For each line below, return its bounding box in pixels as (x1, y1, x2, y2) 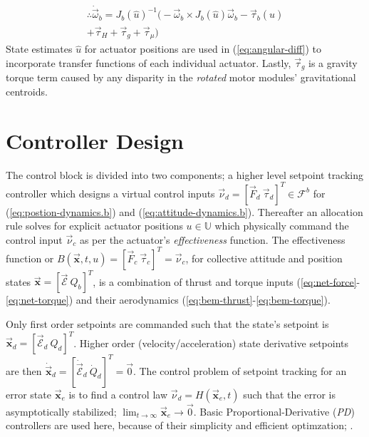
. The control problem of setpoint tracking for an (132, 363, 347, 378)
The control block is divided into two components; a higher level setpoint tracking (6, 167, 364, 182)
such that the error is (243, 386, 336, 401)
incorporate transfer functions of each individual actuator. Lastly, (6, 55, 291, 70)
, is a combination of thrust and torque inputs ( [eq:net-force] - (93, 274, 360, 289)
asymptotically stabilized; (6, 403, 117, 418)
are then (6, 363, 42, 378)
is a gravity (308, 55, 358, 70)
